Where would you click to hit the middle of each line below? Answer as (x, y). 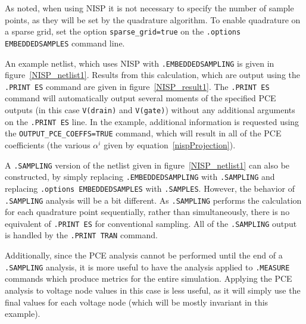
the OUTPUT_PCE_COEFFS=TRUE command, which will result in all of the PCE (143, 133)
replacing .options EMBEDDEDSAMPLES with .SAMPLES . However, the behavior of (150, 188)
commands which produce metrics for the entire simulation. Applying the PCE (149, 278)
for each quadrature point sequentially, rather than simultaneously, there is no (147, 212)
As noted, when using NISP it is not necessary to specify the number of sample (149, 8)
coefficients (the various (48, 144)
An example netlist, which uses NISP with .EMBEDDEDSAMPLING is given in (140, 63)
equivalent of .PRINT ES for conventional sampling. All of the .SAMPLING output (151, 223)
